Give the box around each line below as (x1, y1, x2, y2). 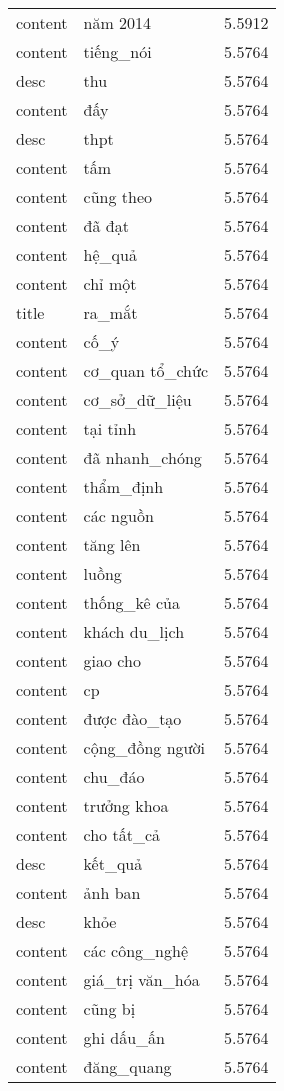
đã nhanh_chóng (83, 446, 202, 469)
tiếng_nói (83, 40, 152, 63)
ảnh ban (83, 881, 141, 904)
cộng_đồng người (83, 736, 205, 759)
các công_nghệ (83, 939, 188, 962)
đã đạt (83, 214, 129, 237)
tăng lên (83, 533, 141, 556)
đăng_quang (83, 1055, 172, 1078)
